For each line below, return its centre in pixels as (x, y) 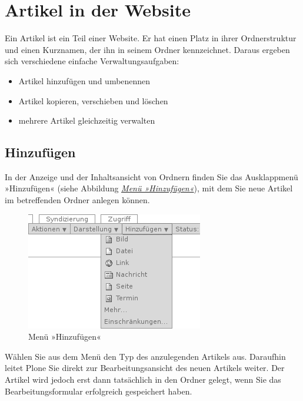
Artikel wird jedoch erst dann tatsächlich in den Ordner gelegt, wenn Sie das (143, 380)
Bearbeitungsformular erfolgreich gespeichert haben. (99, 391)
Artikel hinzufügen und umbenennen (84, 80)
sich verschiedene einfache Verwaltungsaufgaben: (92, 61)
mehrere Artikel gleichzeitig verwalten (87, 120)
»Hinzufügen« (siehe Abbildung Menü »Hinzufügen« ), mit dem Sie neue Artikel (149, 188)
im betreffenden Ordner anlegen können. (77, 200)
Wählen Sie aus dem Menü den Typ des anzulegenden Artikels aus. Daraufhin (145, 356)
